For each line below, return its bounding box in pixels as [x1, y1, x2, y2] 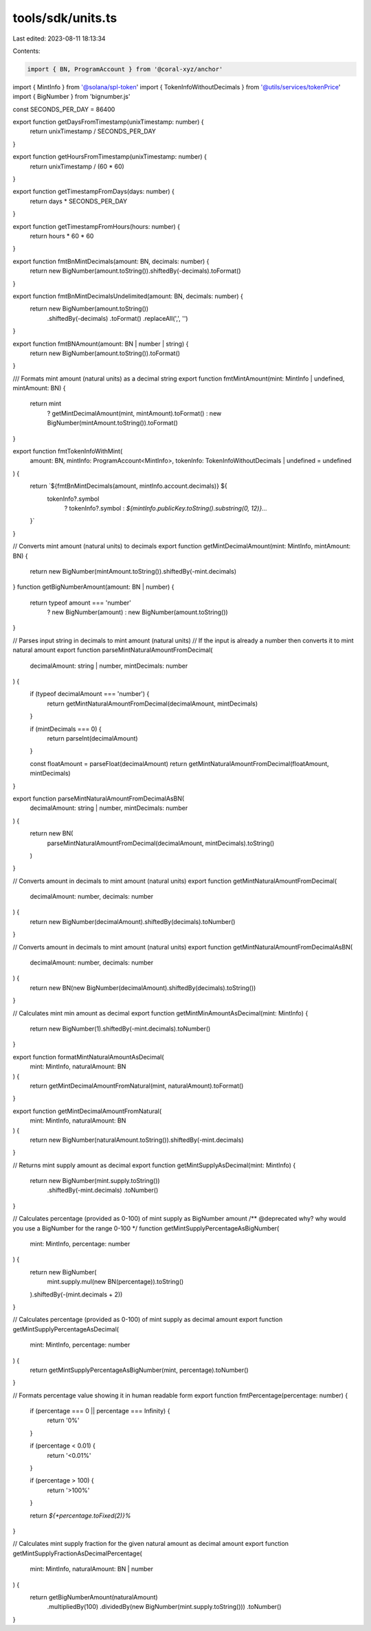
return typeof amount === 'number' [30, 598, 132, 607]
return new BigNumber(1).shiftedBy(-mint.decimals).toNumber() [30, 1024, 211, 1033]
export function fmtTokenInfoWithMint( [12, 447, 123, 455]
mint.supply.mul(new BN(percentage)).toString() [47, 1278, 184, 1286]
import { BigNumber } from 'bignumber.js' [12, 93, 131, 101]
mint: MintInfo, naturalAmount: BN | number [30, 1565, 154, 1573]
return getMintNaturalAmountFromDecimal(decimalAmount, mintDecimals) [47, 699, 258, 708]
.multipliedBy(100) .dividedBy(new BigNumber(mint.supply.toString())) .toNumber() [47, 1603, 282, 1611]
